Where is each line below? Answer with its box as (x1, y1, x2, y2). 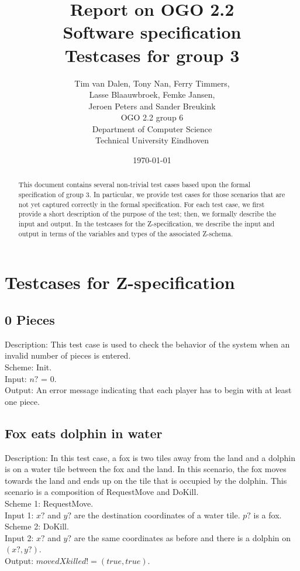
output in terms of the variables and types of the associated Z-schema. (18, 228, 233, 238)
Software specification (63, 20, 242, 44)
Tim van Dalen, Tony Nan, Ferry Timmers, (74, 77, 230, 89)
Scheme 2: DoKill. (5, 520, 69, 532)
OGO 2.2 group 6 (120, 111, 184, 123)
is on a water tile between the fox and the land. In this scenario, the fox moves (5, 463, 287, 475)
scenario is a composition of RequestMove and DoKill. (5, 486, 199, 498)
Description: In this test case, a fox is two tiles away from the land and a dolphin (5, 451, 295, 463)
